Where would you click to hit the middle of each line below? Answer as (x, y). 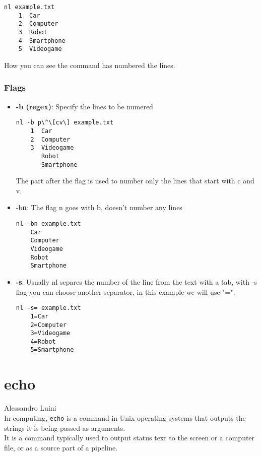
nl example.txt (29, 7)
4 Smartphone (42, 41)
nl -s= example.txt (48, 308)
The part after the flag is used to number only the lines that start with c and (135, 181)
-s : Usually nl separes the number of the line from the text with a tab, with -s (136, 282)
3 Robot (33, 32)
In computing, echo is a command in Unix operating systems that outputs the (125, 417)
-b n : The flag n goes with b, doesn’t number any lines (99, 207)
